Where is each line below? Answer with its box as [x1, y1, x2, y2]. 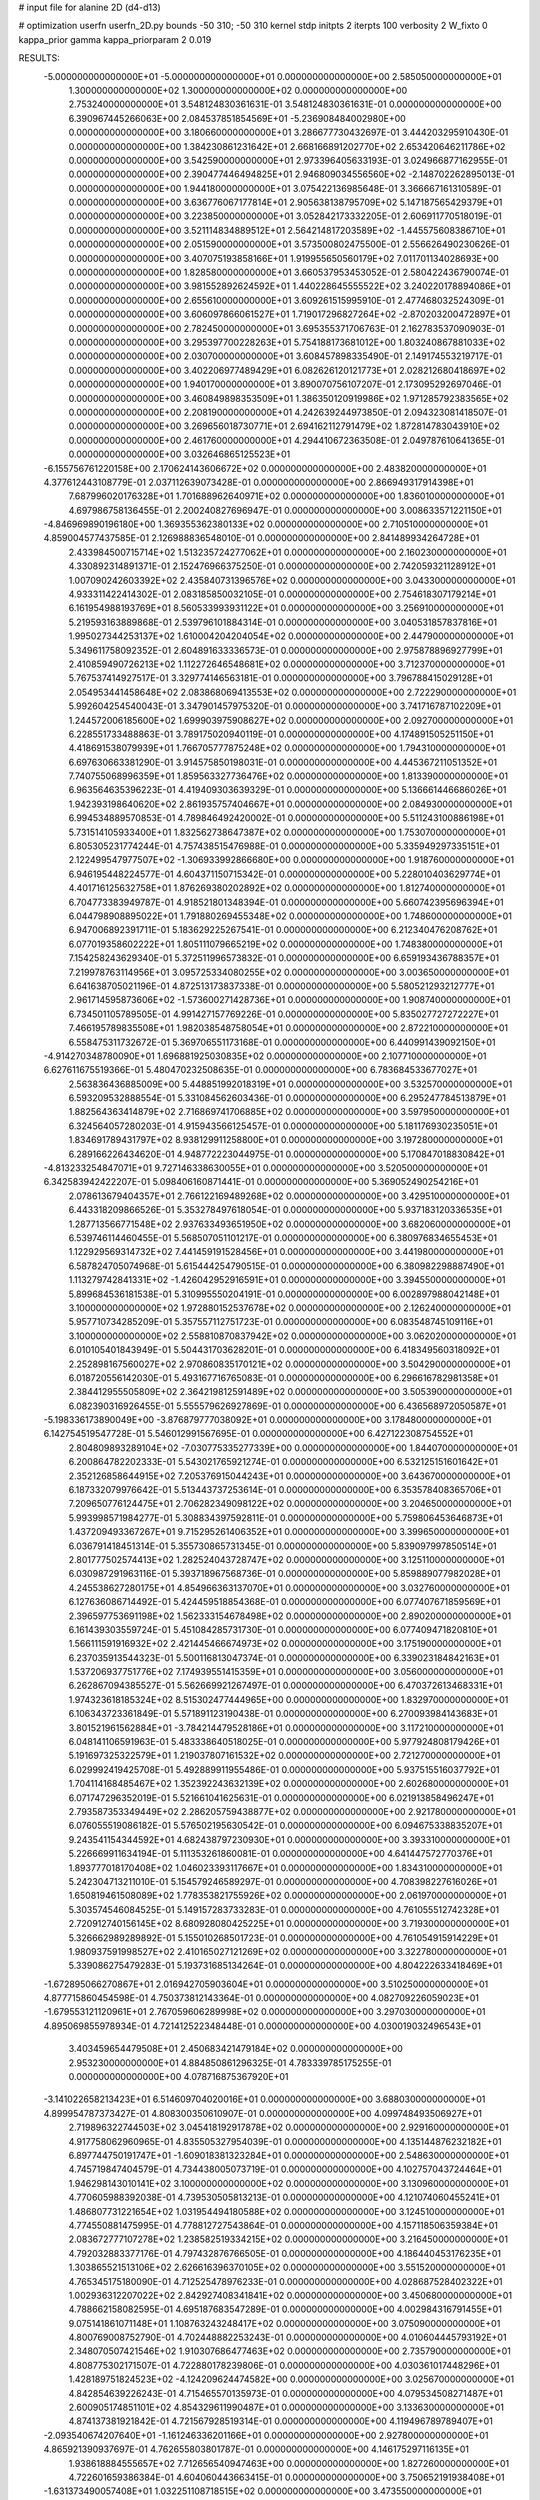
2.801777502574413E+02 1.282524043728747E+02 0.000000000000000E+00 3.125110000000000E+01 [68, 1553, 505, 1565]
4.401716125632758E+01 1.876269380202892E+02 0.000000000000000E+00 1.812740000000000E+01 [68, 882, 505, 894]
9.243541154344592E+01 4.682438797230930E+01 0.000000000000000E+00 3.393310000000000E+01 [68, 1833, 511, 1845]
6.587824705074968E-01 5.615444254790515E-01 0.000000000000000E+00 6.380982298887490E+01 [68, 1260, 505, 1272]
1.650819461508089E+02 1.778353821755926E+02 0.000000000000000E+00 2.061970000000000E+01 [68, 1890, 507, 1902]
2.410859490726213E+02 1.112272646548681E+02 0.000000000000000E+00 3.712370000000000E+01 [68, 658, 505, 670]
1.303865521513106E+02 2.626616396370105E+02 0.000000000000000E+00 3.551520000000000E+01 [68, 2261, 506, 2274]
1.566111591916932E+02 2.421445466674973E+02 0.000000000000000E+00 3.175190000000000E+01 [68, 1638, 502, 1650]
